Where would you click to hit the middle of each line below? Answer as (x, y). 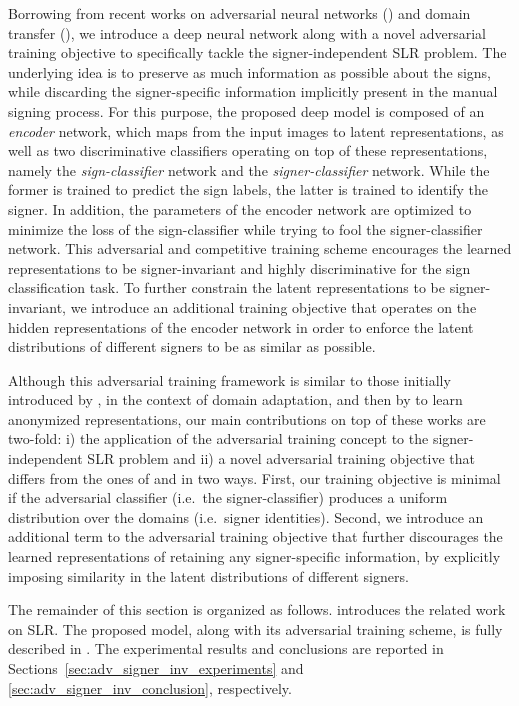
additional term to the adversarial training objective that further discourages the (255, 536)
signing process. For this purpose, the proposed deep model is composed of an (246, 110)
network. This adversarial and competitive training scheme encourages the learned (260, 248)
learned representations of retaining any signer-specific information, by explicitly (254, 556)
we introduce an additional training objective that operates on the (273, 306)
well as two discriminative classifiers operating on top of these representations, (248, 150)
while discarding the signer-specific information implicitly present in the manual (253, 91)
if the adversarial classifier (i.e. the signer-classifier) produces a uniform (228, 497)
